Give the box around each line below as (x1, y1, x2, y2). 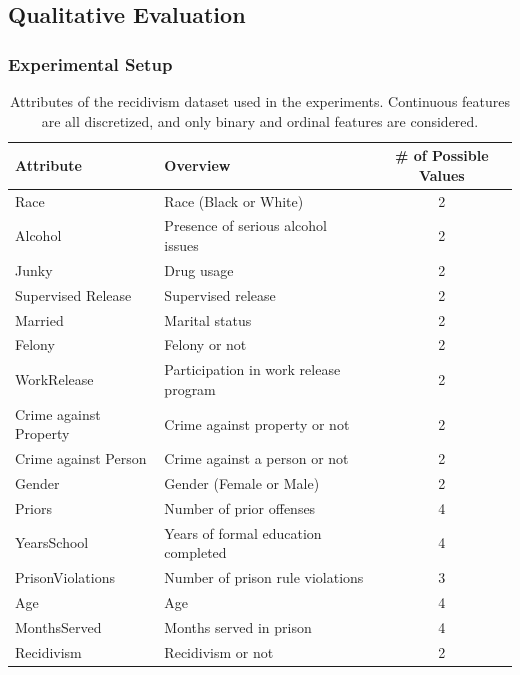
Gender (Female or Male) (164, 473, 320, 493)
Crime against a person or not (164, 448, 349, 469)
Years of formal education (164, 522, 322, 543)
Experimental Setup (8, 51, 173, 76)
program (164, 378, 216, 399)
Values (418, 164, 465, 185)
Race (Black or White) (164, 190, 304, 211)
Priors (15, 497, 52, 518)
